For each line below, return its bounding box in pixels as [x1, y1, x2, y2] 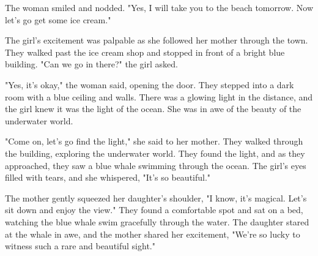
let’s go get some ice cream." [5, 13, 111, 26]
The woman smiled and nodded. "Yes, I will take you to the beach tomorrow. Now [5, 1, 313, 13]
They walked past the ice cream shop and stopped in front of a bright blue [5, 45, 285, 58]
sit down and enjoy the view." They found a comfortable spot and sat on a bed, [5, 203, 303, 216]
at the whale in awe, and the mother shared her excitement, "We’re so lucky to [5, 227, 300, 240]
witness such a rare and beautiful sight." [5, 239, 155, 252]
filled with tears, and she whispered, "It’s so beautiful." [5, 171, 211, 184]
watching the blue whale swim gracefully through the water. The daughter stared [5, 215, 309, 228]
